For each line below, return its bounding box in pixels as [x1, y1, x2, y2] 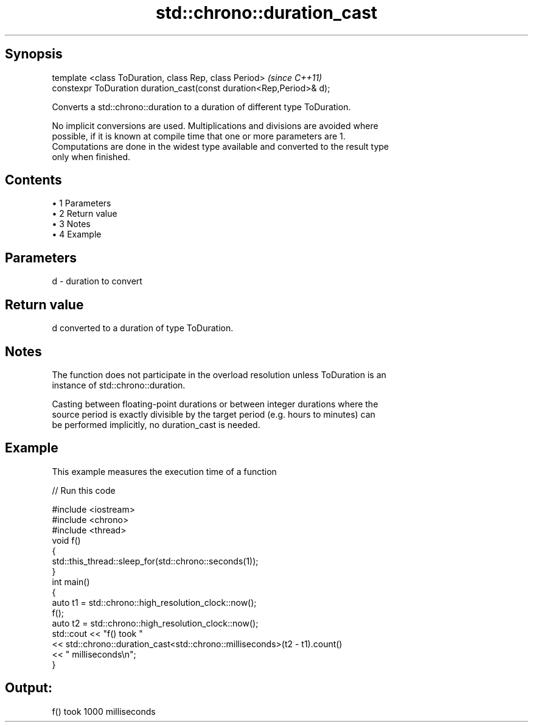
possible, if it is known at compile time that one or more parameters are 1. [52, 130, 346, 141]
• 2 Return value [52, 208, 117, 219]
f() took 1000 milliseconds [52, 706, 156, 717]
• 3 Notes [52, 219, 91, 230]
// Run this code [52, 485, 116, 496]
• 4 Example [52, 229, 102, 240]
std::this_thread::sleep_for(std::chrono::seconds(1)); [52, 555, 259, 566]
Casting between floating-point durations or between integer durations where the [52, 398, 378, 409]
